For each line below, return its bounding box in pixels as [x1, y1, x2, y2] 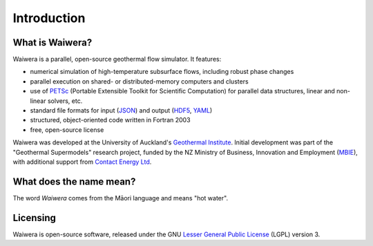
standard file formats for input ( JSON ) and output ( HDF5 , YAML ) [30, 106, 213, 115]
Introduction [12, 10, 86, 26]
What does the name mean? [12, 176, 136, 187]
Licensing [12, 211, 57, 224]
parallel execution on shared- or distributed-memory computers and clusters [30, 77, 249, 86]
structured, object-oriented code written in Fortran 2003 [30, 116, 191, 124]
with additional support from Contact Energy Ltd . [12, 158, 152, 166]
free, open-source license [30, 125, 104, 134]
